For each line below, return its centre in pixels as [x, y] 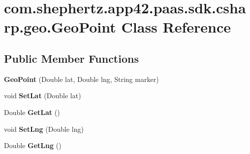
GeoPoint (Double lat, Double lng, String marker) [81, 79]
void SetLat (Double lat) [43, 96]
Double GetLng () [33, 145]
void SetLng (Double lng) [44, 129]
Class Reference [176, 27]
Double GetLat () [32, 112]
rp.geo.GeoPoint [60, 27]
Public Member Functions [71, 58]
